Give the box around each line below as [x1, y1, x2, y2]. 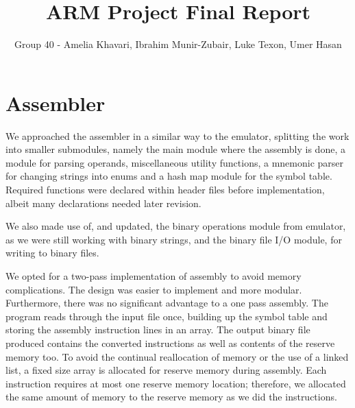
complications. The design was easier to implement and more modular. [5, 282, 302, 296]
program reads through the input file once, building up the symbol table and [5, 309, 328, 323]
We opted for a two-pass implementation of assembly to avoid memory [5, 269, 302, 283]
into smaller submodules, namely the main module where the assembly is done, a [5, 142, 345, 156]
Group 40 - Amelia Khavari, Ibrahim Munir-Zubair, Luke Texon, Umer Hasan [14, 37, 342, 51]
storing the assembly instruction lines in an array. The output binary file [5, 322, 310, 337]
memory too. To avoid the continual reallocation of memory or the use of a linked [5, 349, 349, 363]
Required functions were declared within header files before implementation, [5, 182, 325, 197]
